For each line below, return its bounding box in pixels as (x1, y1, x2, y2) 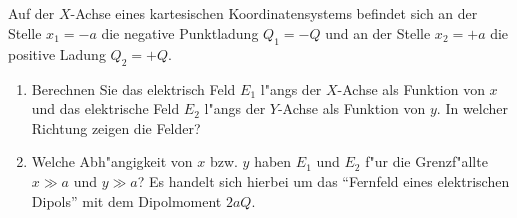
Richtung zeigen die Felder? (31, 117, 201, 138)
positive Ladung (8, 43, 106, 64)
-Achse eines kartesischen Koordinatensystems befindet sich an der (70, 3, 478, 24)
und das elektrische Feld (31, 98, 180, 119)
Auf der (8, 3, 55, 24)
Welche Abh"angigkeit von (31, 151, 193, 172)
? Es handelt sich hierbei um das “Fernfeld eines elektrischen (137, 170, 510, 191)
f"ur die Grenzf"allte (365, 151, 488, 172)
